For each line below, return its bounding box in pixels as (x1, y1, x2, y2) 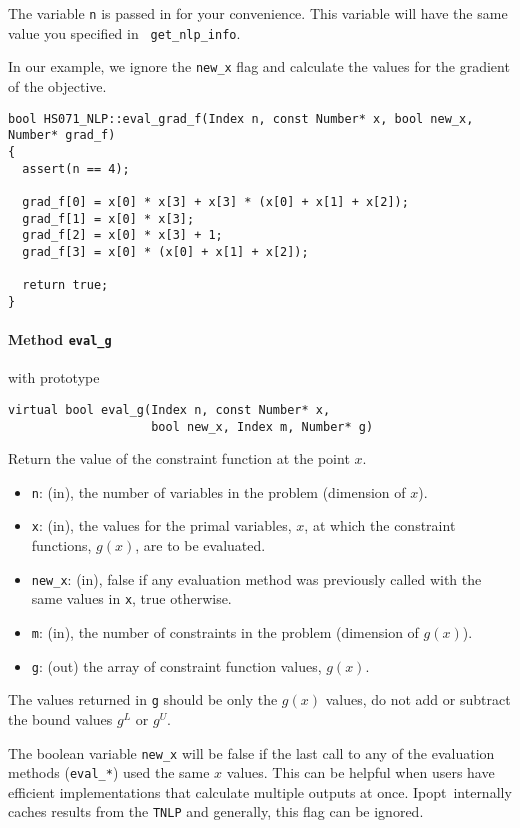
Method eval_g (8, 329, 112, 350)
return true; (22, 278, 109, 293)
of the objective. (8, 75, 107, 96)
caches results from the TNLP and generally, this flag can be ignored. (8, 801, 424, 822)
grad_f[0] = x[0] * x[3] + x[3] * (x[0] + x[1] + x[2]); (22, 194, 409, 209)
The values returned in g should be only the (8, 689, 278, 710)
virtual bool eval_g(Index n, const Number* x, (8, 402, 331, 417)
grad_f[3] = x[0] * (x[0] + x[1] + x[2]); (22, 244, 309, 259)
